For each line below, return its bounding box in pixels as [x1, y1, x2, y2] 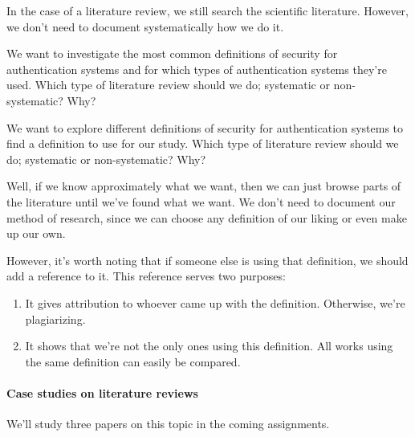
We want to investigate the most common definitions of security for [6, 45, 338, 62]
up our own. [6, 225, 66, 242]
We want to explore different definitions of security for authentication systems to [6, 119, 404, 136]
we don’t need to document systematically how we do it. [6, 18, 284, 35]
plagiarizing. [25, 310, 86, 327]
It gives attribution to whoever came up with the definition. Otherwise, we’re [25, 294, 405, 311]
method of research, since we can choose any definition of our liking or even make [6, 209, 407, 226]
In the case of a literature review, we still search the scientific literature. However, [6, 2, 409, 18]
